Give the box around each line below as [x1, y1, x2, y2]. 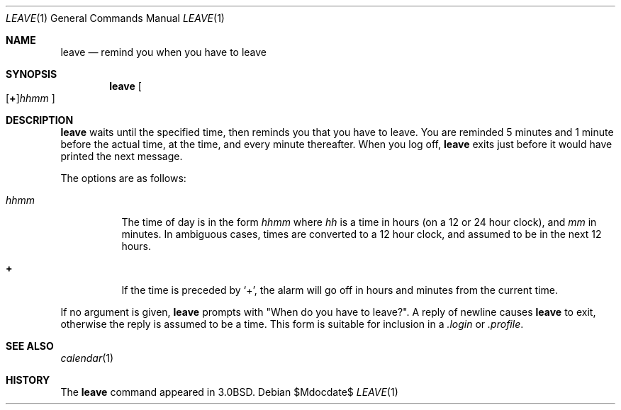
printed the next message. [60, 150, 183, 162]
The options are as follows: [60, 172, 186, 184]
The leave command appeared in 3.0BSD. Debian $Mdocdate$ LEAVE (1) [60, 386, 398, 398]
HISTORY [6, 374, 50, 386]
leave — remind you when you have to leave [60, 46, 267, 58]
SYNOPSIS [6, 68, 57, 80]
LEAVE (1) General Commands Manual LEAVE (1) [6, 12, 225, 24]
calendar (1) [60, 352, 114, 364]
